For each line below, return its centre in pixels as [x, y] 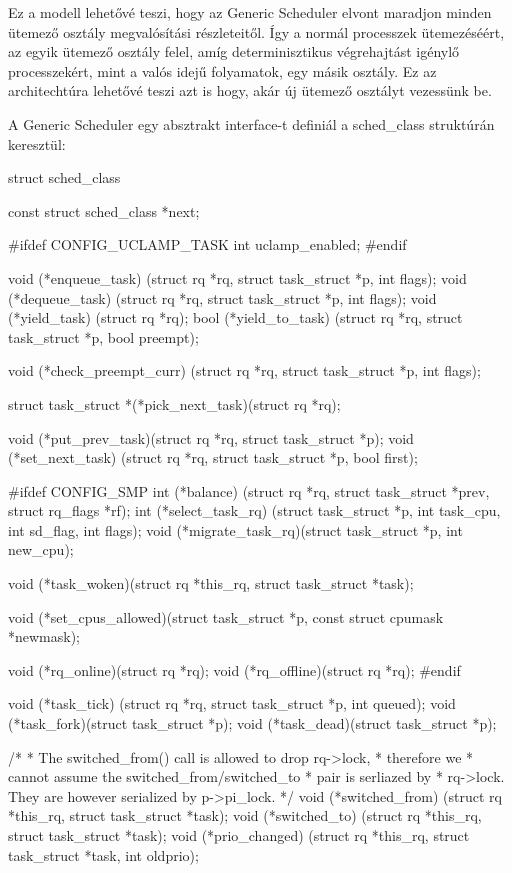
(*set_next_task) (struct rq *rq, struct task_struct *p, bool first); [213, 457]
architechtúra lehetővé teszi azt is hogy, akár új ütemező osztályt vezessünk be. [250, 90]
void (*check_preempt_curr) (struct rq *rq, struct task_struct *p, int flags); [244, 370]
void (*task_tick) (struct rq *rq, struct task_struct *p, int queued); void [232, 703]
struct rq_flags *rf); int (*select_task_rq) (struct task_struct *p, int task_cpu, [254, 510]
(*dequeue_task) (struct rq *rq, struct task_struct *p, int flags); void [222, 297]
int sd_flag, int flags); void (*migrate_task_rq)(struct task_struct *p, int [235, 529]
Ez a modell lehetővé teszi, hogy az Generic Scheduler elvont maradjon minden [250, 12]
